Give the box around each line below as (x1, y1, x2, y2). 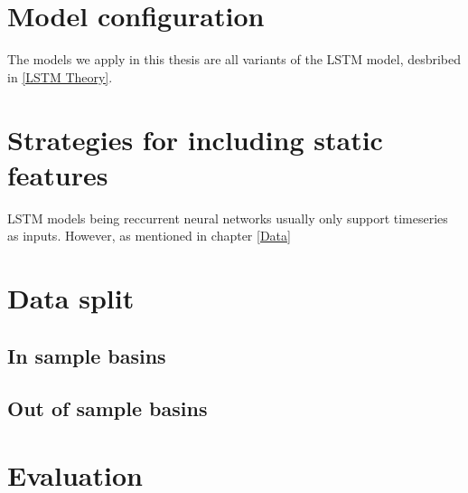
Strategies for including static (7, 120, 383, 157)
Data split (7, 280, 135, 316)
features (7, 156, 108, 193)
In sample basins (7, 341, 166, 369)
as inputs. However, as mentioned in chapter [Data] (7, 226, 291, 245)
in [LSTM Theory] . (7, 67, 113, 86)
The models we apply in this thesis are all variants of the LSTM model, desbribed (7, 50, 462, 69)
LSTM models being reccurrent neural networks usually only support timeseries (7, 208, 448, 227)
